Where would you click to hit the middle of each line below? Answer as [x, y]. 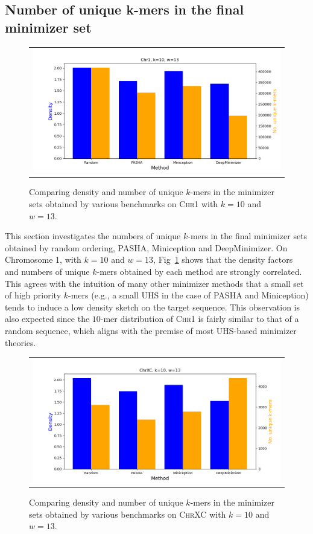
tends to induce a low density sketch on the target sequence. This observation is [153, 307]
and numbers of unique [47, 271]
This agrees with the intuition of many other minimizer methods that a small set [154, 283]
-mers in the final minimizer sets [248, 236]
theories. [21, 342]
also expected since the [47, 319]
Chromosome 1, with [43, 259]
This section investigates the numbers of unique [93, 236]
